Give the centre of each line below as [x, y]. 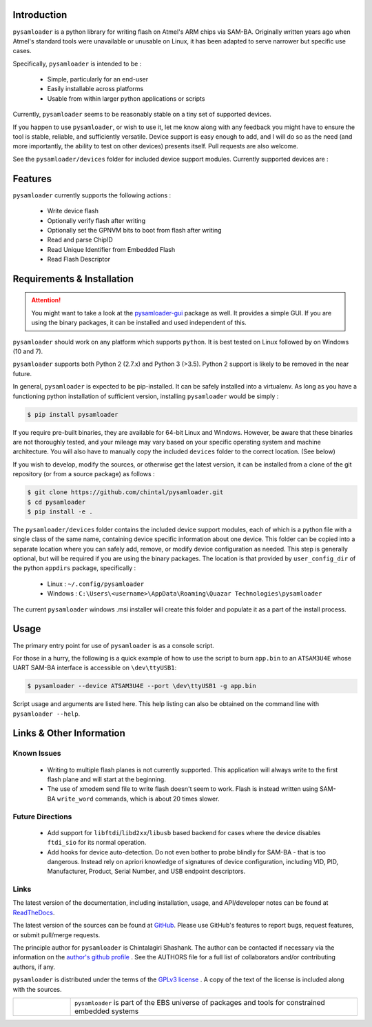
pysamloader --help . [46, 714]
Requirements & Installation [73, 278]
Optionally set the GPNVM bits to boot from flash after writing [134, 230]
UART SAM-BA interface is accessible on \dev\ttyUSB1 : [95, 668]
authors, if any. [34, 967]
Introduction [40, 15]
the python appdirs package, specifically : [74, 568]
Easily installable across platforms [95, 89]
